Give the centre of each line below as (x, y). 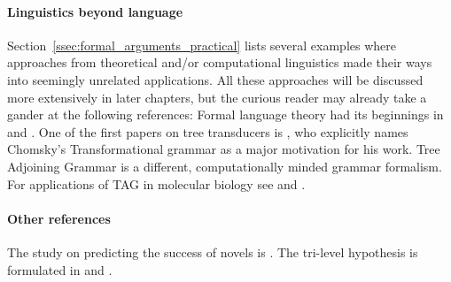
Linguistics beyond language (95, 11)
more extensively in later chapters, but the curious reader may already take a (217, 97)
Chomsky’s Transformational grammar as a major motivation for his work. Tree (224, 149)
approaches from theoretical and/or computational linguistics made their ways (220, 62)
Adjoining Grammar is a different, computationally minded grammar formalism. (225, 166)
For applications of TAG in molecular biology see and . (156, 183)
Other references (59, 218)
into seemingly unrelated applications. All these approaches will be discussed (215, 79)
